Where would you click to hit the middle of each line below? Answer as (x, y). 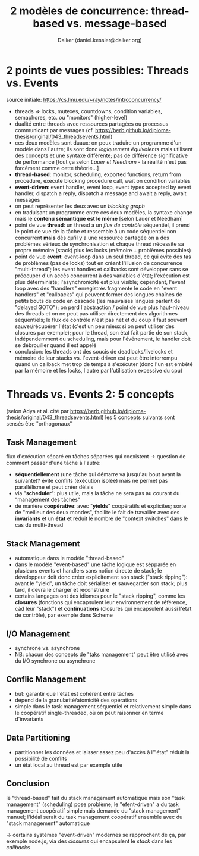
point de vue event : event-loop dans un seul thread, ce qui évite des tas (103, 257)
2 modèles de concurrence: (80, 11)
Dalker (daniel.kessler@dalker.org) (100, 40)
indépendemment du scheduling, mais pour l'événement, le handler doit (103, 339)
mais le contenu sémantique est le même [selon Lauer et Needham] (99, 218)
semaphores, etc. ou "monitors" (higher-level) (71, 117)
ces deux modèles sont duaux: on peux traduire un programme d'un (98, 143)
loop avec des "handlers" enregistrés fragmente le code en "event (96, 288)
